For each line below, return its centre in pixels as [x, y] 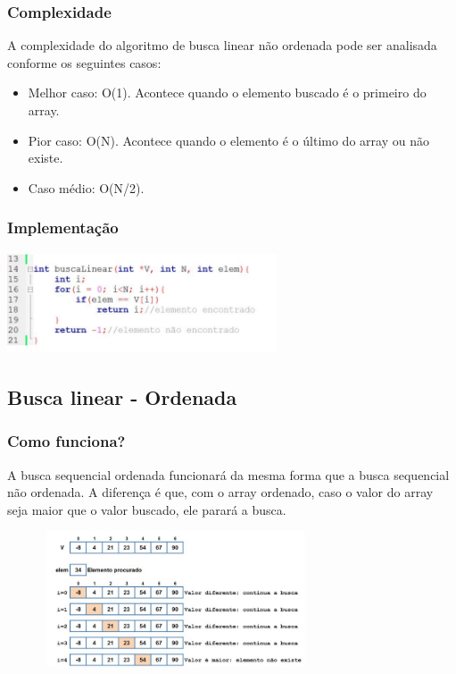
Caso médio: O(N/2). [86, 187]
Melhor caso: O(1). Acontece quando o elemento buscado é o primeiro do [227, 93]
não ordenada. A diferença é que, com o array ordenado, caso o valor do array [220, 492]
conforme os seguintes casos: [84, 62]
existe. [46, 158]
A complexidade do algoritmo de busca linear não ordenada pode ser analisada [222, 45]
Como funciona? [66, 441]
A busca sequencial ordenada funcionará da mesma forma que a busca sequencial [228, 474]
